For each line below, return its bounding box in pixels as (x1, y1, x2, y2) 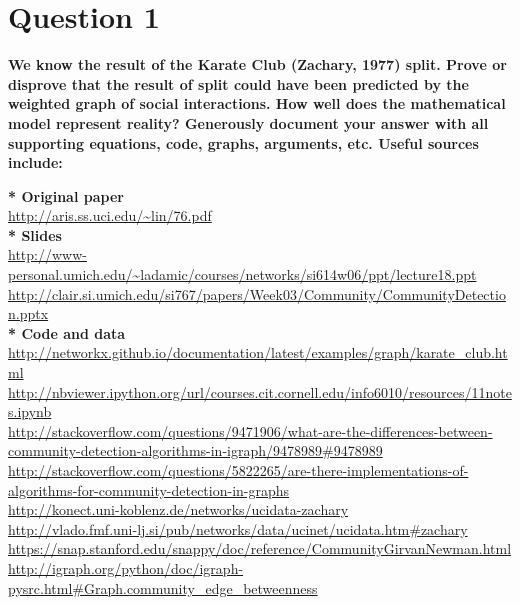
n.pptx (8, 303, 49, 324)
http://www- (8, 244, 87, 265)
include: (8, 152, 63, 173)
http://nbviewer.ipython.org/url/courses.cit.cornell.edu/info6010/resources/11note (8, 381, 512, 402)
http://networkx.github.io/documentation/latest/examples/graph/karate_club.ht (8, 342, 508, 363)
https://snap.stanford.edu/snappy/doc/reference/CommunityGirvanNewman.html (8, 538, 512, 559)
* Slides (8, 224, 62, 245)
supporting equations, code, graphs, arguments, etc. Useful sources (8, 132, 479, 153)
